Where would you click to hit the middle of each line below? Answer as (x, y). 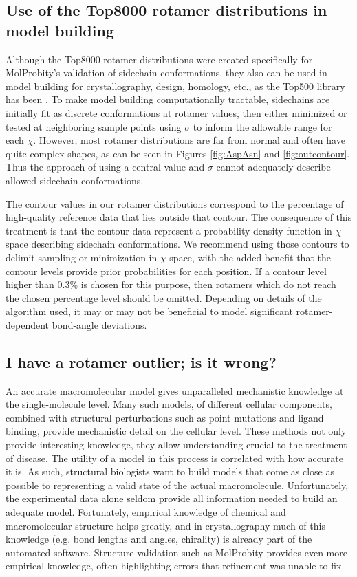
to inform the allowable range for (262, 126)
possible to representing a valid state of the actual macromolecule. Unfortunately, (177, 485)
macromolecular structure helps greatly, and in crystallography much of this (165, 525)
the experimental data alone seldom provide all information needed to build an (172, 498)
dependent (28, 324)
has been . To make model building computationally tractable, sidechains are (168, 99)
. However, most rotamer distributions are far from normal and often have (189, 140)
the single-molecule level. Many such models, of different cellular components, (169, 404)
